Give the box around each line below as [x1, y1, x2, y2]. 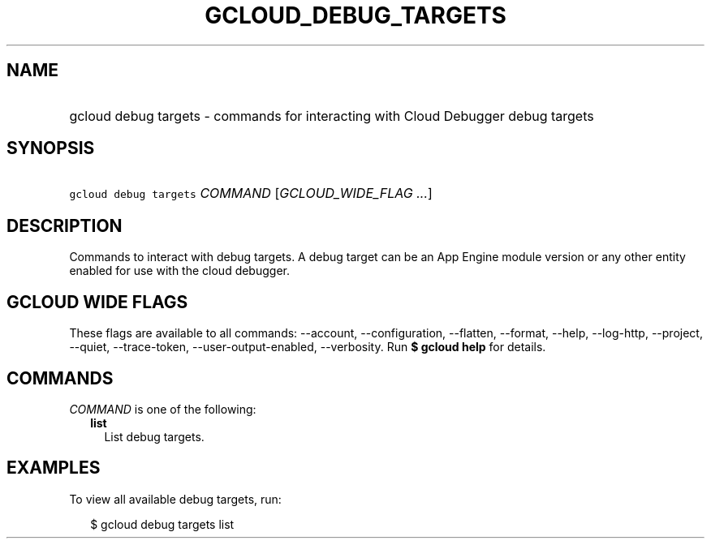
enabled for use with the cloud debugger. [69, 264, 290, 278]
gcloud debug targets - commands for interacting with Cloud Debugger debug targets [69, 107, 594, 124]
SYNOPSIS [6, 138, 95, 159]
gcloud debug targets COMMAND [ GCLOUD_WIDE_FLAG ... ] [69, 185, 433, 202]
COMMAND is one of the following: [69, 401, 256, 416]
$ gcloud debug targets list [90, 517, 235, 531]
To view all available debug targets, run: [69, 491, 282, 506]
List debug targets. [104, 429, 205, 444]
